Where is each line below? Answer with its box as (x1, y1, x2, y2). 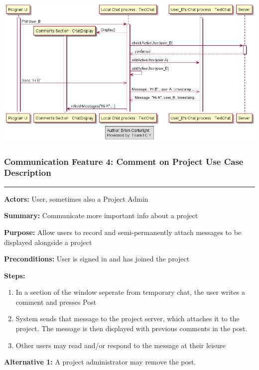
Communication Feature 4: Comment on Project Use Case (4, 155, 244, 167)
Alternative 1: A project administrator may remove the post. (4, 357, 196, 367)
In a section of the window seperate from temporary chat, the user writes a (15, 287, 245, 297)
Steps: (4, 270, 25, 280)
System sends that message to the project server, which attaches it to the (15, 313, 240, 324)
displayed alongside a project (4, 237, 92, 247)
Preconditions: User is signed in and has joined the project (4, 253, 190, 264)
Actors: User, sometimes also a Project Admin (4, 193, 148, 204)
